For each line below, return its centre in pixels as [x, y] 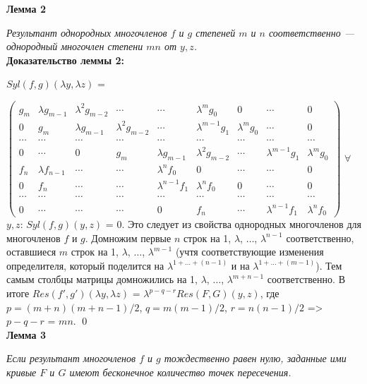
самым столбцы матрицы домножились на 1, [102, 279]
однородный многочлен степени [75, 46]
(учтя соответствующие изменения [249, 252]
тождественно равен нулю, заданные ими [255, 358]
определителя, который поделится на [85, 265]
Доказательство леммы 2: [65, 60]
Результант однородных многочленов [87, 32]
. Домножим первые [128, 238]
